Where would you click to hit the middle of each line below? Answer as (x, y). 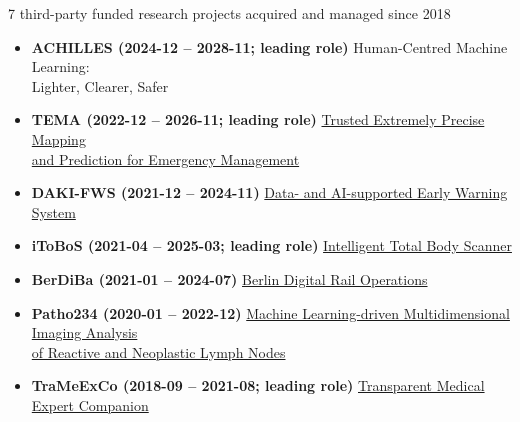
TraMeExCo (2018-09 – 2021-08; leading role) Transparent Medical (258, 385)
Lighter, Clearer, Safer (100, 85)
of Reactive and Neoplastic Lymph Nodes (158, 351)
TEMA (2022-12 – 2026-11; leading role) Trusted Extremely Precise (258, 119)
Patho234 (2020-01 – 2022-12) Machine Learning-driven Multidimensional (270, 312)
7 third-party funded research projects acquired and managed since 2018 (229, 13)
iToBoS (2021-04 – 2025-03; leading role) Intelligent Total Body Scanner (271, 245)
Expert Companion (90, 404)
